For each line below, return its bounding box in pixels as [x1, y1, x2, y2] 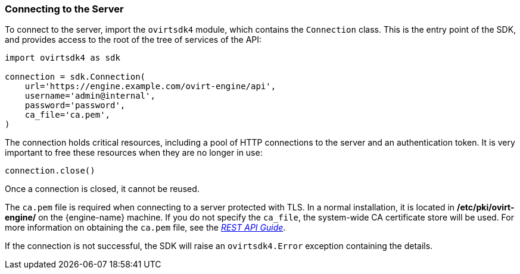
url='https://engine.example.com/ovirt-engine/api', [24, 81, 276, 92]
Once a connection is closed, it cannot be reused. [5, 184, 200, 194]
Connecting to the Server [5, 3, 124, 15]
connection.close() [5, 166, 95, 176]
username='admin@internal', [24, 91, 155, 101]
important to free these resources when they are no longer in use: [5, 147, 263, 158]
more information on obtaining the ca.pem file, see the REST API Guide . [5, 222, 286, 233]
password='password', [24, 100, 126, 111]
